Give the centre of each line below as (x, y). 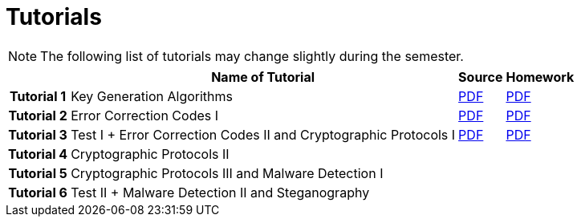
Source (481, 77)
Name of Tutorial (263, 77)
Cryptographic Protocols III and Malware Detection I (227, 173)
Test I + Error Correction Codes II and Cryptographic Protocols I (263, 134)
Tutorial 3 (38, 134)
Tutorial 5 (38, 173)
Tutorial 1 (38, 96)
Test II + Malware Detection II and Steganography (220, 192)
